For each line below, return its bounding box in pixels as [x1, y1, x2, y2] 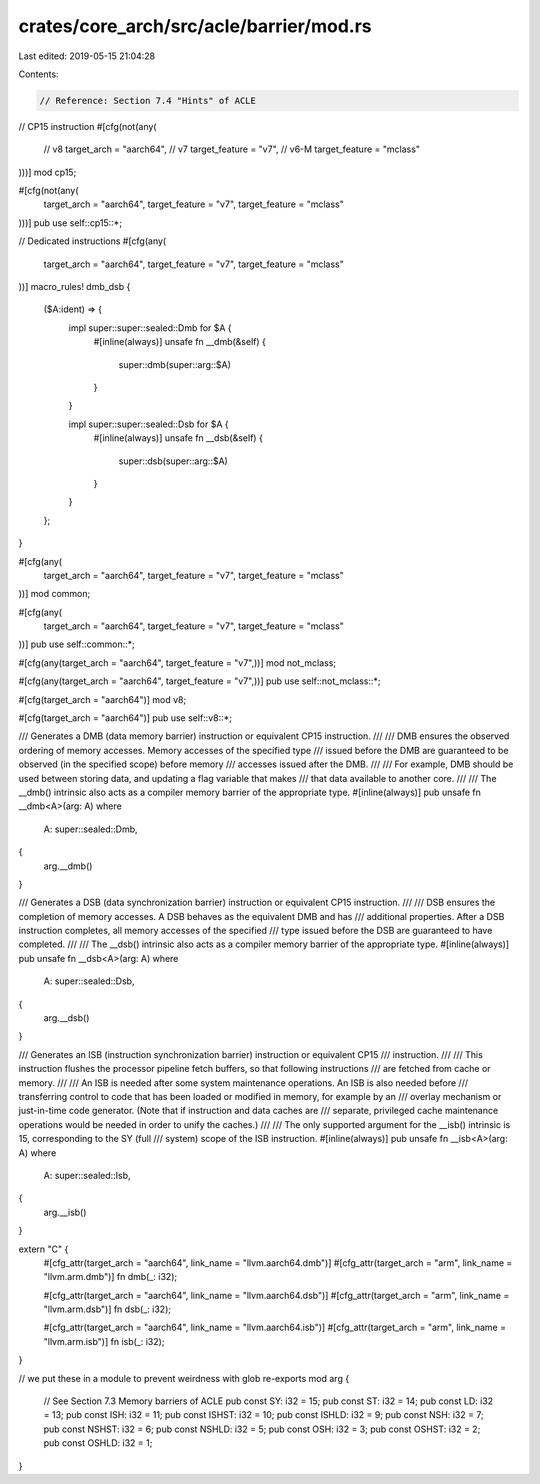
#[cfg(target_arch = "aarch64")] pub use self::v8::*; [18, 712, 232, 724]
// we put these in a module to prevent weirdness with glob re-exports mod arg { [18, 1372, 350, 1384]
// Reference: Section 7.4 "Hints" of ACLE [39, 95, 257, 106]
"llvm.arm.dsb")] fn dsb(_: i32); [43, 1303, 172, 1315]
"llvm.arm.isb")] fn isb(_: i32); [43, 1335, 165, 1347]
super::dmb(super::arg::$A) [118, 358, 232, 370]
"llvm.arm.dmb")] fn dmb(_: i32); [43, 1271, 178, 1283]
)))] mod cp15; [18, 166, 77, 178]
